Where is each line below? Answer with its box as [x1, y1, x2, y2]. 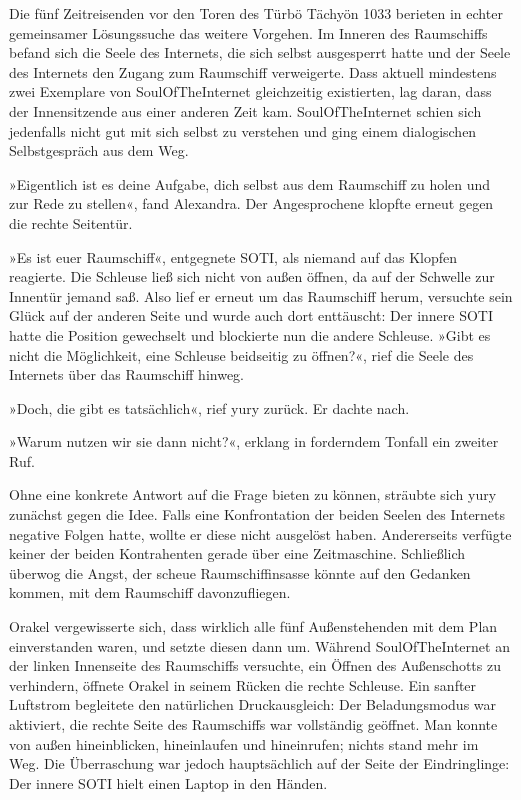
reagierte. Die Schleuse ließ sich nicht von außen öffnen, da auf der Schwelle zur [9, 266, 495, 287]
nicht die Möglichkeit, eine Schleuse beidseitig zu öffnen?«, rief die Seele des [9, 344, 474, 365]
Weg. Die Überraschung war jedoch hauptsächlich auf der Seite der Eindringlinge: [9, 753, 510, 774]
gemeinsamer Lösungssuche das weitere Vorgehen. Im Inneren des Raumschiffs [9, 22, 488, 43]
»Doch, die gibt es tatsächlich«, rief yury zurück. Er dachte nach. [9, 397, 410, 418]
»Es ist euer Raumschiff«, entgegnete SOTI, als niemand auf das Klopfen [9, 246, 458, 267]
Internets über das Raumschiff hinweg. [9, 364, 244, 385]
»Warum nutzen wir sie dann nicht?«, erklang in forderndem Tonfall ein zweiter [9, 431, 499, 452]
